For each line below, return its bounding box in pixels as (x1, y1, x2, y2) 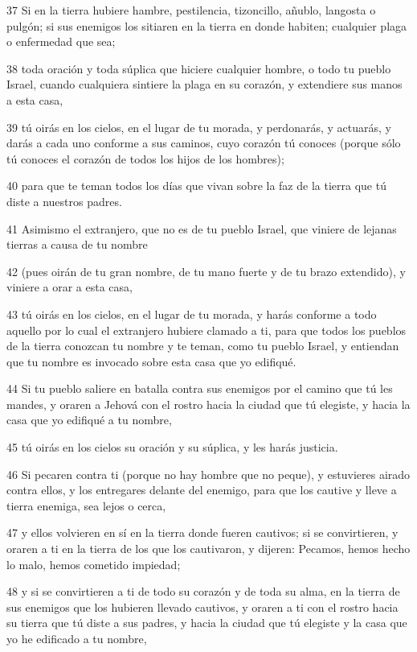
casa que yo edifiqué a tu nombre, (6, 411, 172, 428)
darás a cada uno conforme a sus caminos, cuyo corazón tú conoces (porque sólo (6, 134, 401, 151)
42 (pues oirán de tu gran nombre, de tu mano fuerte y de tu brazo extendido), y (6, 262, 406, 279)
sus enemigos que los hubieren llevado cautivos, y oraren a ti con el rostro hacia (6, 598, 399, 615)
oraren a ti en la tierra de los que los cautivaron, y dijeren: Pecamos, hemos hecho (6, 540, 411, 557)
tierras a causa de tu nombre (6, 236, 148, 253)
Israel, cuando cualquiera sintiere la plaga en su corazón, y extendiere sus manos (6, 76, 403, 93)
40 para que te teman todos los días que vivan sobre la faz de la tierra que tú (6, 177, 386, 194)
